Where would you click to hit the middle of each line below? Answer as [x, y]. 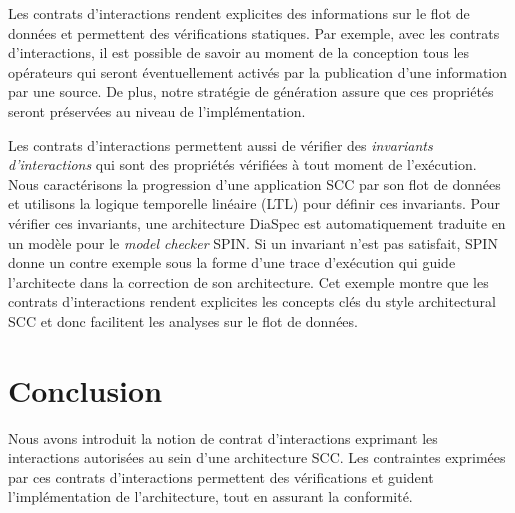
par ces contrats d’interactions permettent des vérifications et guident [221, 476]
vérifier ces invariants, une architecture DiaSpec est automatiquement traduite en [257, 222]
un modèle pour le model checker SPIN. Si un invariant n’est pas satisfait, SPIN [253, 242]
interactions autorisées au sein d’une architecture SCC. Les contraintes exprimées [257, 457]
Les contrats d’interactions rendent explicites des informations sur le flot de [239, 13]
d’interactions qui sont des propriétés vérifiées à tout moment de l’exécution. [242, 164]
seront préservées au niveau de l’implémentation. [157, 110]
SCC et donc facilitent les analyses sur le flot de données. [183, 320]
